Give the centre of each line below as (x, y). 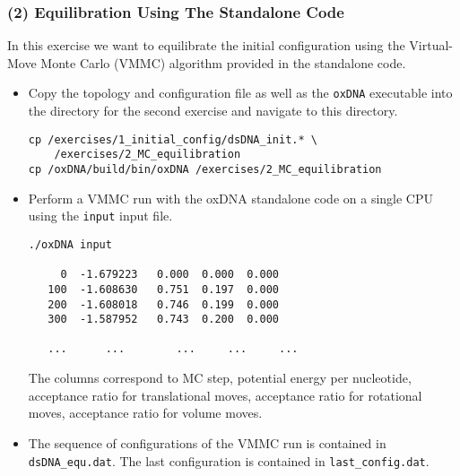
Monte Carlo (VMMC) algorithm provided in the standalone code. (223, 62)
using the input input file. (100, 216)
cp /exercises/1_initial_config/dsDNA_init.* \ (173, 139)
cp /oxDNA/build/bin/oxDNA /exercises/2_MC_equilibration (205, 169)
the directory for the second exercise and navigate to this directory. (213, 111)
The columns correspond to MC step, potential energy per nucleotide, (220, 378)
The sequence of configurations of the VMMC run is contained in (207, 442)
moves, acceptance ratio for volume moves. (145, 413)
